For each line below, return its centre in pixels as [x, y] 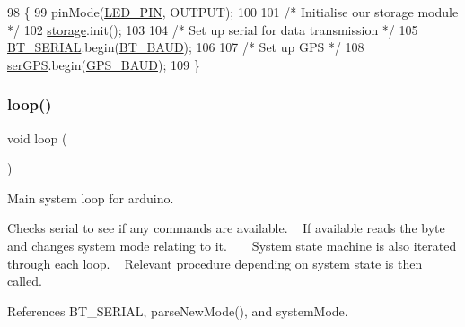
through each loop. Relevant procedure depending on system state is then [215, 263]
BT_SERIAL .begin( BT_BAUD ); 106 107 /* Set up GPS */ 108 [186, 47]
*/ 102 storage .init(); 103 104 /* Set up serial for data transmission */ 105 [213, 29]
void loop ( [37, 138]
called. [25, 281]
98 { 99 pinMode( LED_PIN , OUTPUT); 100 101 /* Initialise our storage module [233, 12]
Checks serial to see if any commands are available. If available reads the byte [226, 228]
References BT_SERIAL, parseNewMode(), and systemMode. [178, 310]
